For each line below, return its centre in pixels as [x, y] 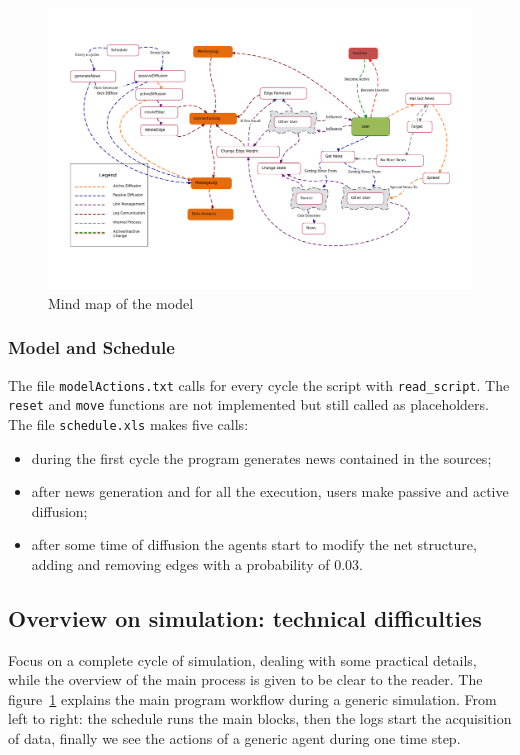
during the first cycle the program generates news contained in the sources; [261, 457]
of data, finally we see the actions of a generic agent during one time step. [234, 738]
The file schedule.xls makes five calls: [128, 423]
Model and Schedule [91, 347]
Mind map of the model [121, 302]
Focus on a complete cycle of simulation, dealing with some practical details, [242, 659]
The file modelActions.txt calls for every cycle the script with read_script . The [259, 384]
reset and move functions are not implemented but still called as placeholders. [248, 404]
